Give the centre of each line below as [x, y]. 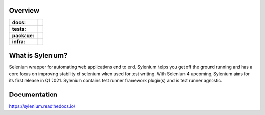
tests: [19, 29]
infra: [19, 41]
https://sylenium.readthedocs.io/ [42, 106]
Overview [24, 10]
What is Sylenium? [38, 55]
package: [23, 35]
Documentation [33, 94]
